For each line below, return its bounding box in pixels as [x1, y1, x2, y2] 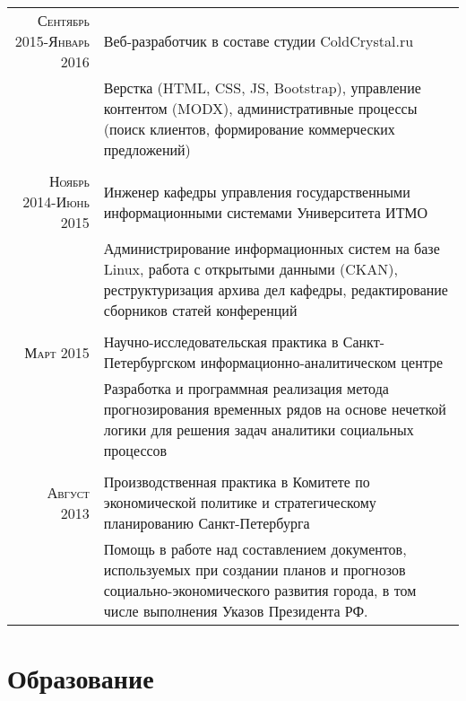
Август [47, 481, 90, 503]
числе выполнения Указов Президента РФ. [103, 600, 368, 621]
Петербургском [103, 352, 196, 372]
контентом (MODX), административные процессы [103, 98, 418, 118]
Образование [7, 660, 154, 697]
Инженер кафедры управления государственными [103, 180, 410, 202]
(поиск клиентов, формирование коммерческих [103, 118, 395, 139]
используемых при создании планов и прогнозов [103, 559, 406, 580]
